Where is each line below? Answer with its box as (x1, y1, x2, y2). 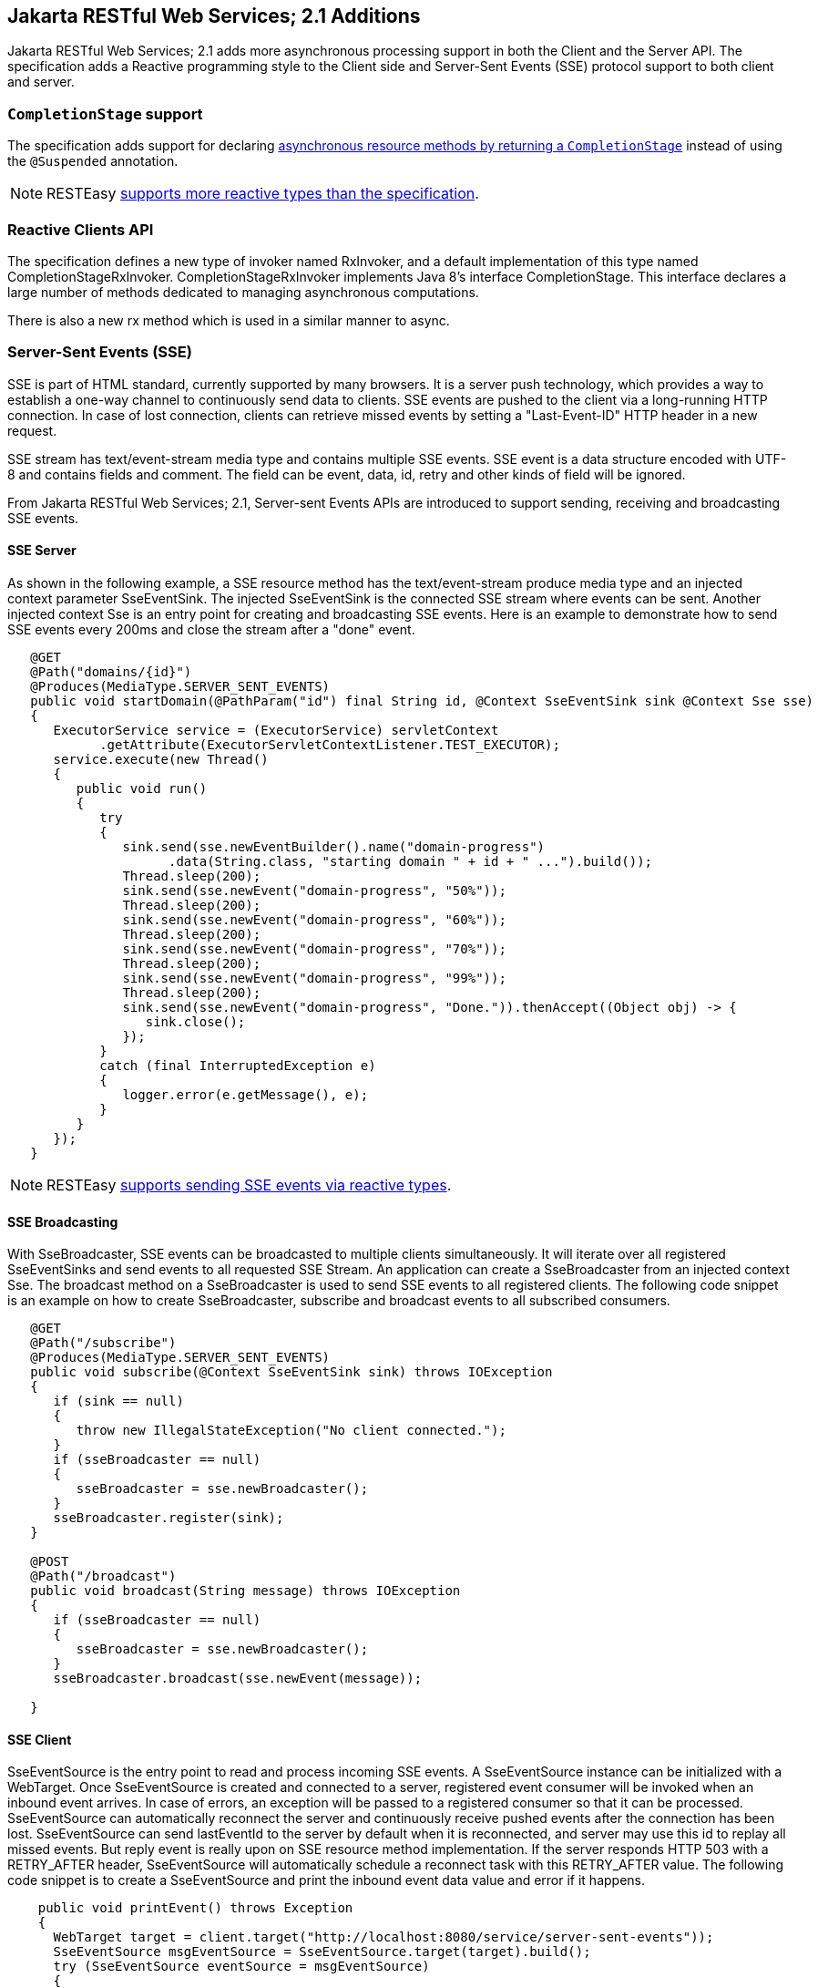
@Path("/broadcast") (30, 1569, 177, 1584)
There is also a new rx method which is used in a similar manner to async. (7, 312, 450, 328)
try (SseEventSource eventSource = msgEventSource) (53, 1959, 430, 1974)
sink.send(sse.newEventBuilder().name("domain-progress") (122, 839, 546, 854)
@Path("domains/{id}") (30, 664, 192, 679)
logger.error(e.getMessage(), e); (122, 1087, 369, 1102)
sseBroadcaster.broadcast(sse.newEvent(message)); (53, 1671, 423, 1686)
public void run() (76, 780, 208, 796)
